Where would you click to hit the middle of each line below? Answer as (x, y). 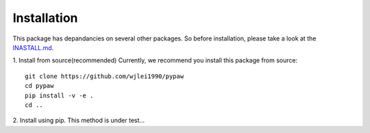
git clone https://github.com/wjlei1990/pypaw (104, 76)
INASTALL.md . (33, 47)
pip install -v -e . (59, 95)
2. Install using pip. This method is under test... (79, 121)
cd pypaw (39, 86)
